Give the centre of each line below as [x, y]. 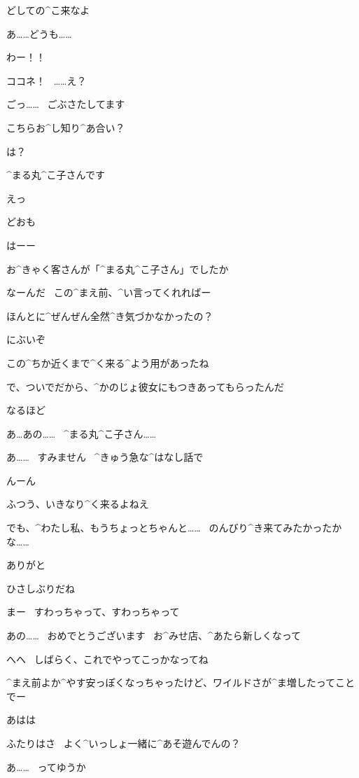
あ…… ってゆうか [46, 766]
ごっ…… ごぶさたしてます [66, 104]
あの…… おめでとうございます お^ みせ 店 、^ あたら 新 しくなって [154, 635]
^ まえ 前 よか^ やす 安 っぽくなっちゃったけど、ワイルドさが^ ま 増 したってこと [181, 682]
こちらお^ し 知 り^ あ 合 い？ [66, 127]
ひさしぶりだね [41, 588]
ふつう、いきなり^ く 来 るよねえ [78, 504]
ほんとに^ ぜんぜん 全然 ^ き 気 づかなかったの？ [110, 315]
